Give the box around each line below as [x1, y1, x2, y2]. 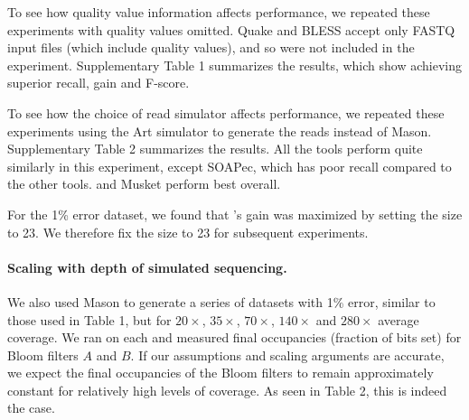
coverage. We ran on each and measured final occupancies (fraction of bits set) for [7, 328, 462, 347]
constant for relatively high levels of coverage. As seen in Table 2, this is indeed [7, 380, 447, 399]
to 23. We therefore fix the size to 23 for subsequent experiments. [7, 222, 369, 241]
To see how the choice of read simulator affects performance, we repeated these [7, 103, 445, 122]
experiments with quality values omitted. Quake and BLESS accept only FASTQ [7, 20, 455, 39]
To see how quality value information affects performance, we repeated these [7, 3, 430, 21]
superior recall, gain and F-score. [7, 73, 190, 92]
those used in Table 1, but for [7, 310, 172, 329]
